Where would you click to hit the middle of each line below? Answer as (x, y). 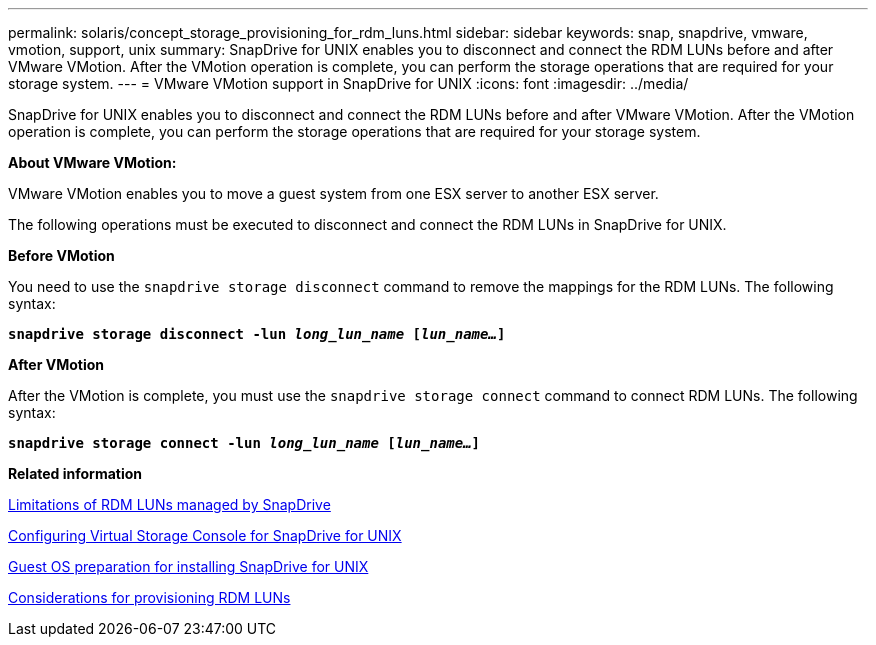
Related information (75, 473)
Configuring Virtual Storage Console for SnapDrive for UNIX (205, 535)
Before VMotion (61, 255)
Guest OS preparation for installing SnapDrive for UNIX (188, 566)
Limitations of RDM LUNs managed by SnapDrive (169, 504)
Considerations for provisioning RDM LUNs (149, 597)
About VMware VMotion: (92, 162)
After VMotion (56, 364)
